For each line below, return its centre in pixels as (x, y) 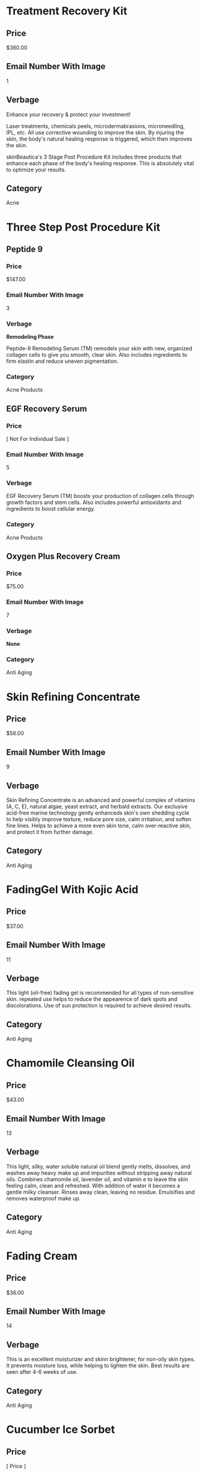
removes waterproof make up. (43, 1198)
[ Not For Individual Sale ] (37, 439)
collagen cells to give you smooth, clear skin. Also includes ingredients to (97, 354)
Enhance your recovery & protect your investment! (68, 114)
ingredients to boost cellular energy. (51, 509)
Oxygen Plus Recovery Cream (63, 557)
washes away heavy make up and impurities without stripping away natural (99, 1173)
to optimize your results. (36, 169)
